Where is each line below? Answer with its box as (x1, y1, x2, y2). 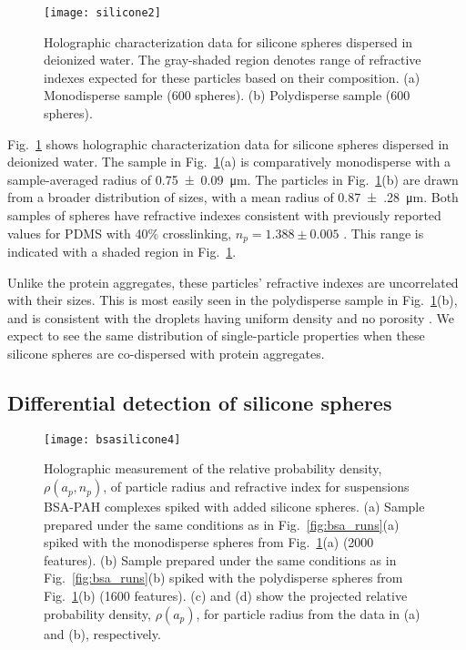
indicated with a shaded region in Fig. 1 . (7, 242, 237, 261)
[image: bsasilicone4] (44, 432, 181, 446)
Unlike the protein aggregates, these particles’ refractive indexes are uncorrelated (7, 272, 459, 291)
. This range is (343, 223, 424, 242)
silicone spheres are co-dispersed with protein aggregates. (7, 344, 325, 363)
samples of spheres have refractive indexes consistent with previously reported (7, 206, 441, 224)
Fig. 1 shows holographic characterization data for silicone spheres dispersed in (7, 134, 450, 153)
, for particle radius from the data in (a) (196, 604, 420, 623)
